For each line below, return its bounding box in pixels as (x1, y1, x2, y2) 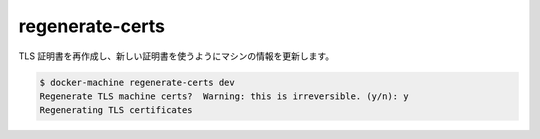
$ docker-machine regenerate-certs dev (39, 76, 235, 88)
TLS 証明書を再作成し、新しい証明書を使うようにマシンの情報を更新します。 (18, 50, 335, 62)
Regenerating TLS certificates (39, 105, 194, 116)
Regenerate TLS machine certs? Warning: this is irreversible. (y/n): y (39, 90, 409, 102)
